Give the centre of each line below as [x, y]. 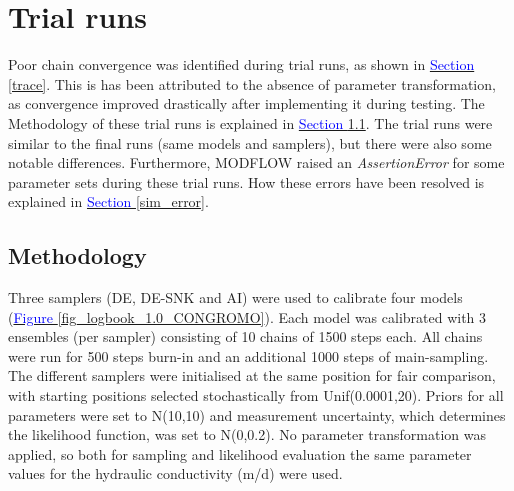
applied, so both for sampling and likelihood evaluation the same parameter [240, 453]
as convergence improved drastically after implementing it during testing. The [246, 103]
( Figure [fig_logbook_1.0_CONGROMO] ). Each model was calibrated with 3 [247, 316]
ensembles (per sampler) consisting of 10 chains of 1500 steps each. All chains [245, 336]
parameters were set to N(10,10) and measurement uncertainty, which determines [257, 414]
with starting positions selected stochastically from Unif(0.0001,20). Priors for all [256, 395]
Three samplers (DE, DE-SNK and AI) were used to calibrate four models [235, 297]
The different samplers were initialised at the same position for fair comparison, [252, 375]
